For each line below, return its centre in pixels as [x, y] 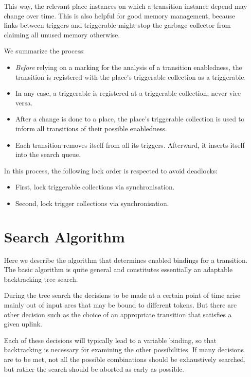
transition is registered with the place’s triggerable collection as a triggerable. [131, 77]
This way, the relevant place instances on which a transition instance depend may [125, 6]
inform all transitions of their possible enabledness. [91, 128]
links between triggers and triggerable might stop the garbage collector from [117, 25]
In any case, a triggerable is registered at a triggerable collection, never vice [128, 93]
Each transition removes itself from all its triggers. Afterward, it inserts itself [130, 145]
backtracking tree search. [41, 279]
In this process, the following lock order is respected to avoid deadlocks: [111, 170]
